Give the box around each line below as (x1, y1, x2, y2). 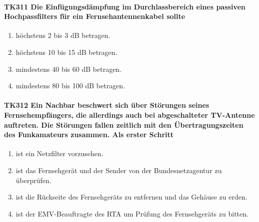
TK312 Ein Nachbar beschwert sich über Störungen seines (4, 100, 209, 110)
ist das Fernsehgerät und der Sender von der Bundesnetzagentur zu (15, 165, 222, 175)
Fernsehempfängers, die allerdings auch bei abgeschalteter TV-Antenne (4, 109, 255, 120)
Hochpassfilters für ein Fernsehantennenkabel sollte (4, 11, 185, 21)
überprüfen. (15, 175, 51, 185)
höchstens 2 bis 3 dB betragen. (15, 30, 110, 40)
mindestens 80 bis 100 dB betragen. (15, 80, 125, 91)
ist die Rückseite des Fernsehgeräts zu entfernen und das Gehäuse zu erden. (15, 192, 247, 202)
